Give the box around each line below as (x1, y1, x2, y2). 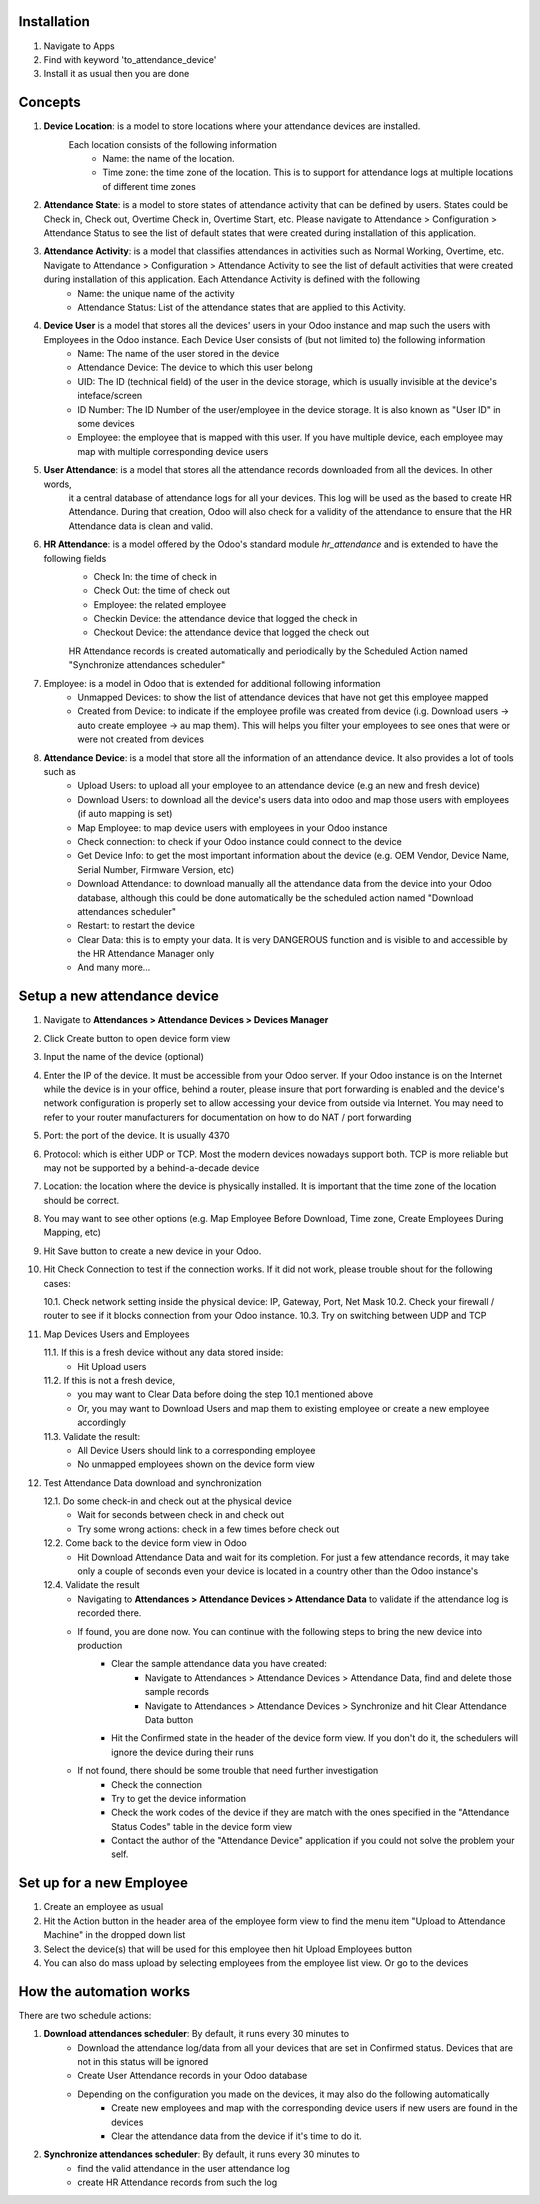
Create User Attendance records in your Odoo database (77, 2070, 308, 2082)
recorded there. (77, 1607, 142, 1619)
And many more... (77, 961, 151, 974)
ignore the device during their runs (111, 1746, 254, 1758)
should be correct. (43, 1194, 120, 1206)
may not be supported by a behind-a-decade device (43, 1161, 260, 1174)
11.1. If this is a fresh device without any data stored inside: (43, 1346, 284, 1359)
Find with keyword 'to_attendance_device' (43, 53, 217, 65)
